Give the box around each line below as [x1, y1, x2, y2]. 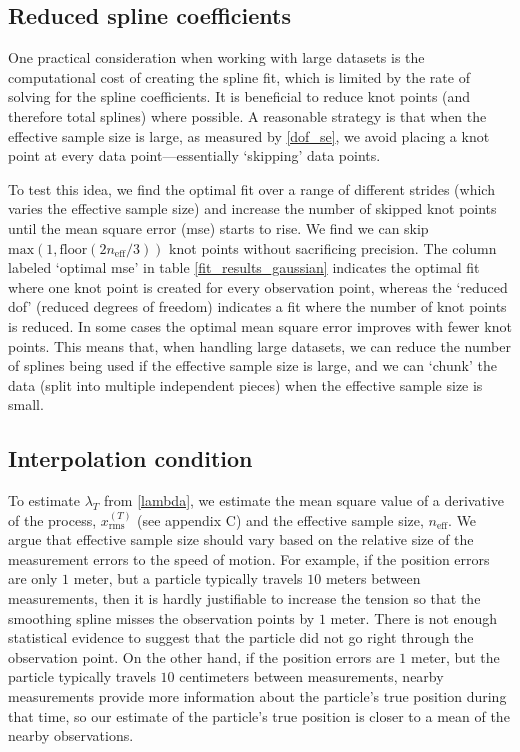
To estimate [8, 490, 81, 511]
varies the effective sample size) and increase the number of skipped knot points [8, 198, 497, 219]
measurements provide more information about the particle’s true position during [8, 686, 507, 707]
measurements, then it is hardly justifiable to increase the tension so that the [8, 588, 481, 609]
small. [8, 394, 44, 415]
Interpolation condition [8, 443, 253, 474]
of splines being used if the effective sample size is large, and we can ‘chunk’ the [8, 355, 497, 376]
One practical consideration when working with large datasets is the [8, 47, 425, 68]
